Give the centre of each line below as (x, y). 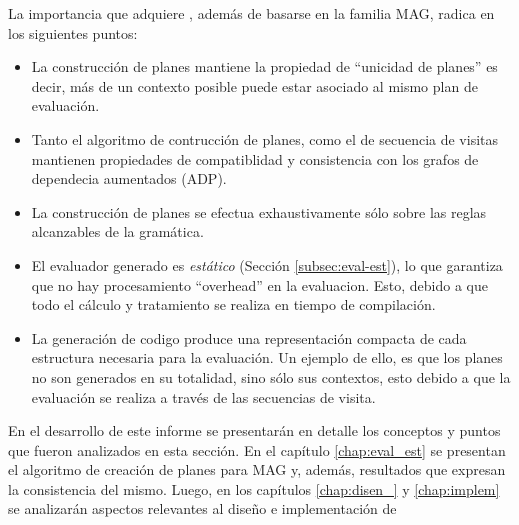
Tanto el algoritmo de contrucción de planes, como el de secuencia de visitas (265, 138)
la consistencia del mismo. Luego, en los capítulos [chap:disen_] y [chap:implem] (254, 488)
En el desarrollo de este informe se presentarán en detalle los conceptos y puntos (254, 430)
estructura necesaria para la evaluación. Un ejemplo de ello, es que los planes (267, 357)
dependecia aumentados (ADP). (129, 178)
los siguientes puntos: (73, 32)
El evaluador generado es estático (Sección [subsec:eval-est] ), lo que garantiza (267, 264)
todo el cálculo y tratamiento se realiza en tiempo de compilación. (233, 304)
